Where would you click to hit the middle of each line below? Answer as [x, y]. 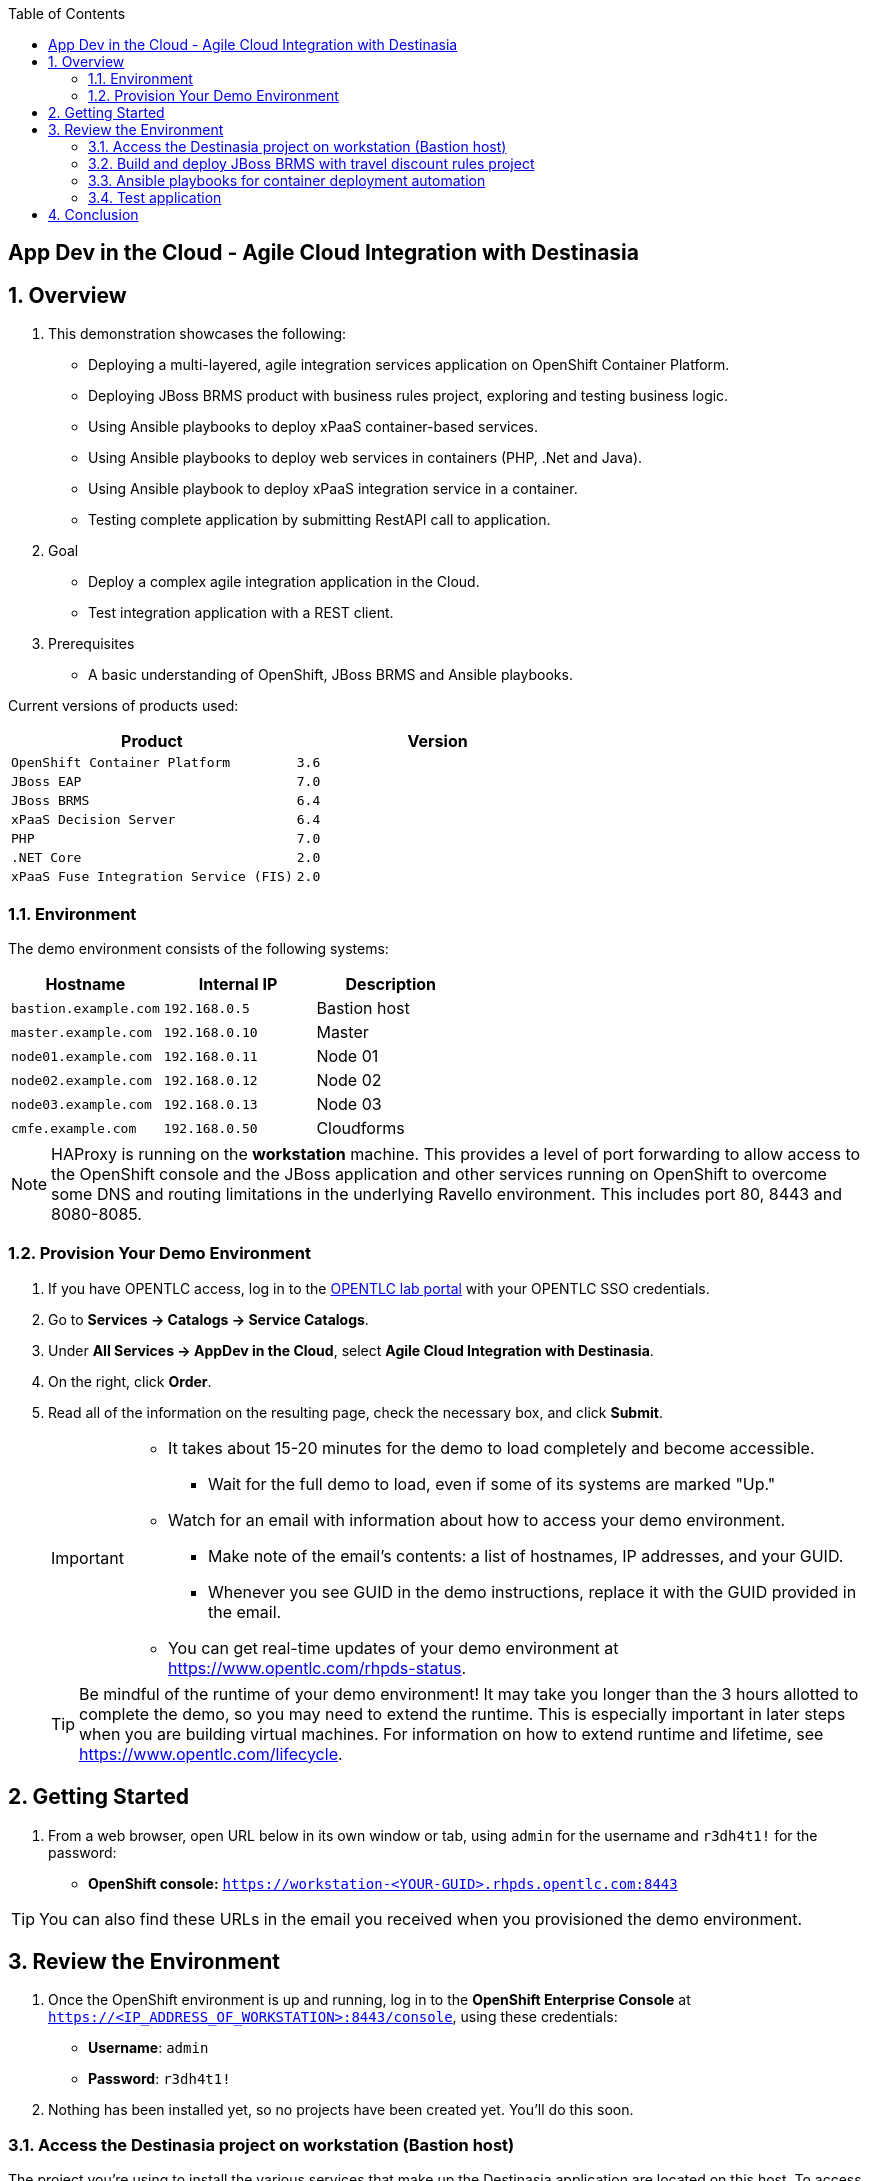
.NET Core [46, 858]
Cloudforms [360, 1128]
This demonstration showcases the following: [197, 334]
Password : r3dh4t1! [159, 2079]
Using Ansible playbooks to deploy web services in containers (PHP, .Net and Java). [365, 458]
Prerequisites [91, 644]
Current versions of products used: [123, 706]
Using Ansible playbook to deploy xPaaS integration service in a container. [333, 489]
